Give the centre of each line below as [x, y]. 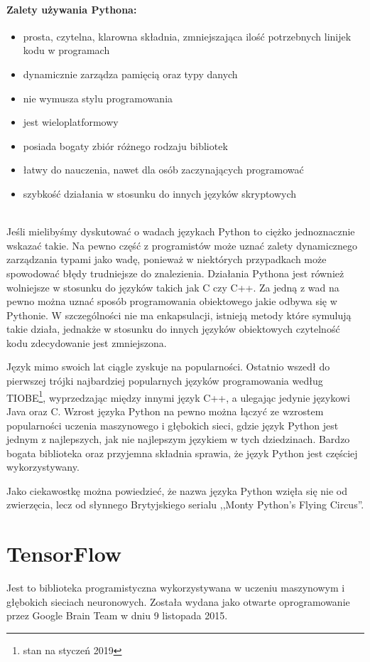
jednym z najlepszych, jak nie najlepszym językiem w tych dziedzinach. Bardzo [178, 439]
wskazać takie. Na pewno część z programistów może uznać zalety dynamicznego [182, 245]
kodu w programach [66, 50]
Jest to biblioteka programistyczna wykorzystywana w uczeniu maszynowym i [176, 588]
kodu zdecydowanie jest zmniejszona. [87, 342]
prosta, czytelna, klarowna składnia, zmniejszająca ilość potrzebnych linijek [187, 36]
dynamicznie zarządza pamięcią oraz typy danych [130, 74]
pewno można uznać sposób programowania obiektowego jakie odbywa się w [172, 301]
